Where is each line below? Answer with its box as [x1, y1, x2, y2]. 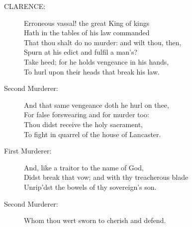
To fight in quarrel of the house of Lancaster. [24, 129, 161, 139]
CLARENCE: [4, 1, 46, 11]
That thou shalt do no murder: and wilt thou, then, [24, 37, 182, 47]
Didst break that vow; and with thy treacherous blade [24, 172, 189, 182]
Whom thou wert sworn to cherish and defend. [24, 215, 166, 226]
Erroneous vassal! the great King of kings [24, 17, 150, 28]
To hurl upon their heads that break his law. [24, 66, 160, 76]
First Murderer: [4, 146, 52, 156]
